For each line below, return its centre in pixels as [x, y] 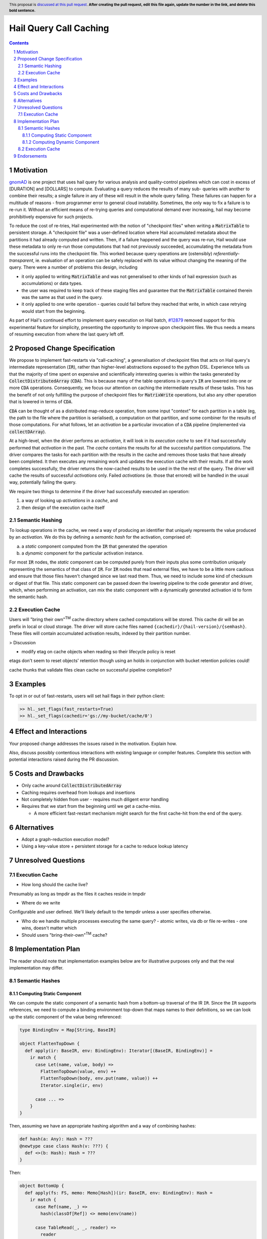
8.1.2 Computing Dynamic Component [61, 142]
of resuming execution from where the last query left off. [67, 334]
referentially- [226, 253]
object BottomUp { [42, 1186]
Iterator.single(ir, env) [72, 1085]
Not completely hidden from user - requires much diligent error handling [95, 799]
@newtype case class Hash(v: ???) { [64, 1146]
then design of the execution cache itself [63, 507]
